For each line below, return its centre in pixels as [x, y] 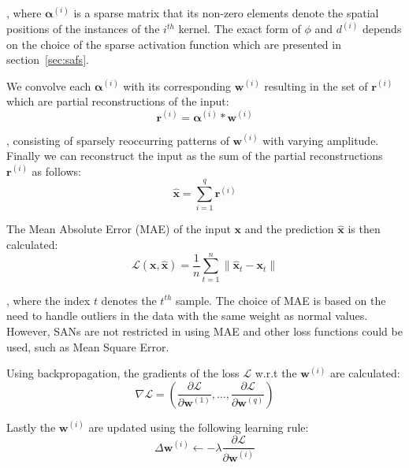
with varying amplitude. [321, 140]
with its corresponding [177, 85]
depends [382, 29]
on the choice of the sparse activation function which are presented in [174, 44]
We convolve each [49, 85]
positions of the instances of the [83, 29]
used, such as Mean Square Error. [88, 346]
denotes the [129, 300]
